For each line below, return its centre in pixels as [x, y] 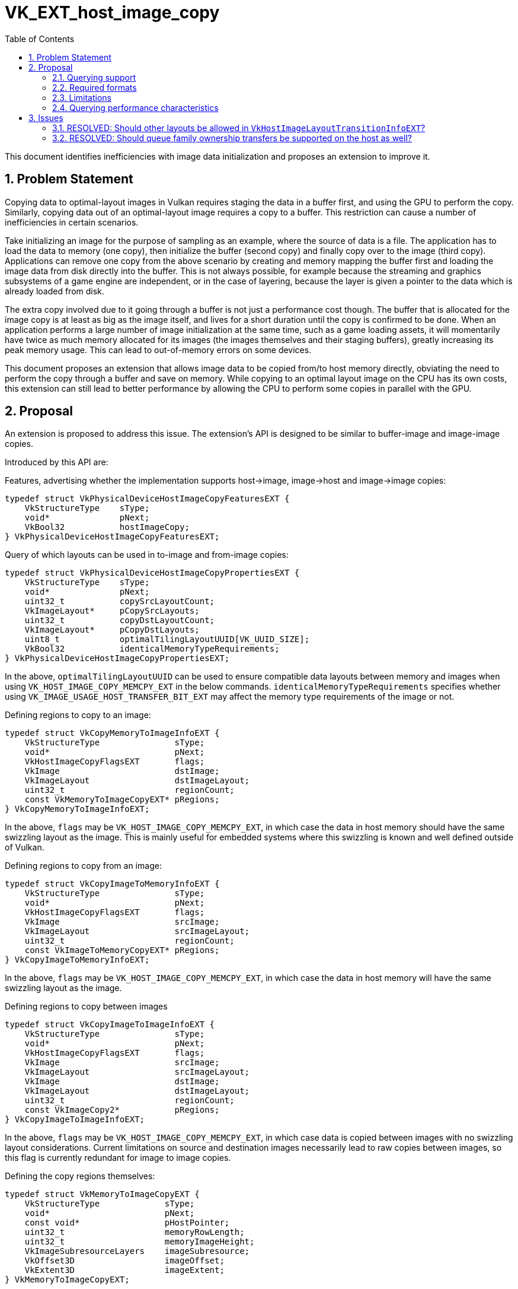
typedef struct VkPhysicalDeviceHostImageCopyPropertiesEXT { [152, 573]
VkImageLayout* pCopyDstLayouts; [112, 630]
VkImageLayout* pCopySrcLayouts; [112, 611]
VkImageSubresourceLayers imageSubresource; [137, 1251]
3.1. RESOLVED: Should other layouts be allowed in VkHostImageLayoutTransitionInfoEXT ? [239, 128]
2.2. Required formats [95, 87]
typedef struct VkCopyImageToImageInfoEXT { [110, 1025]
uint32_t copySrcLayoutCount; [120, 601]
